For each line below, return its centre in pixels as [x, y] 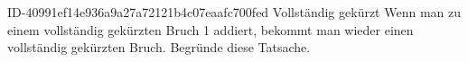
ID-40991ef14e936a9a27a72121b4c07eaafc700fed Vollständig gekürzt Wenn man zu [234, 12]
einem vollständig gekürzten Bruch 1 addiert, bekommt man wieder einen [211, 29]
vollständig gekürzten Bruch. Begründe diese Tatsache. [159, 47]
